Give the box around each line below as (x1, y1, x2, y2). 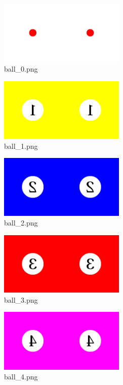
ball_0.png (4, 63, 38, 74)
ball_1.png (4, 140, 38, 151)
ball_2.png (4, 217, 38, 228)
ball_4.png (4, 371, 38, 382)
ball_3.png (4, 294, 38, 305)
